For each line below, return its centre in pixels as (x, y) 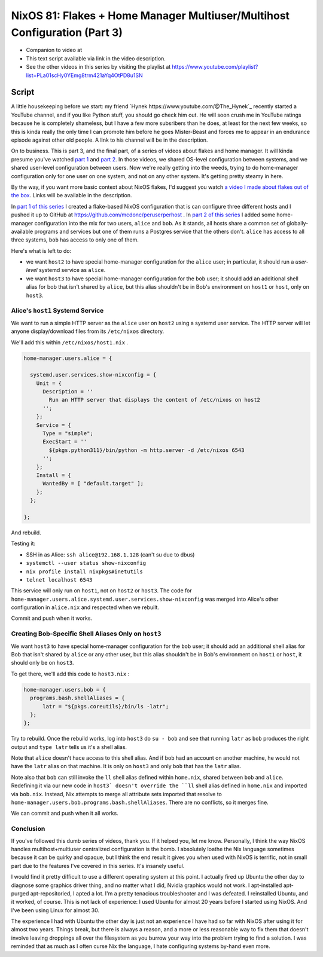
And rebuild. (26, 533)
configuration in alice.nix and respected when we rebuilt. (85, 607)
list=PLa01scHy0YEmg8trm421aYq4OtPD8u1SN (84, 75)
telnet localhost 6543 (59, 580)
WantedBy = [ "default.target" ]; (93, 484)
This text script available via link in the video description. (96, 58)
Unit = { (49, 383)
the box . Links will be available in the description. (71, 195)
